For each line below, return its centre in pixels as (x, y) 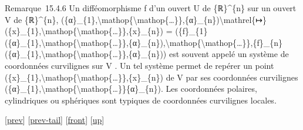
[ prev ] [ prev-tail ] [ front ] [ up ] (55, 120)
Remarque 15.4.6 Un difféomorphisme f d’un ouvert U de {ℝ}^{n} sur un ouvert (151, 8)
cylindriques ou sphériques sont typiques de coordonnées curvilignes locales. (141, 100)
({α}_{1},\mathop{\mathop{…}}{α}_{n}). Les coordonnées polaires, (131, 89)
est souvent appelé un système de (229, 54)
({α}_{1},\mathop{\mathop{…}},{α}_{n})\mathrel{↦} (164, 19)
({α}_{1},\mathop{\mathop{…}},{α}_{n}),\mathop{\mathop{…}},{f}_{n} (144, 42)
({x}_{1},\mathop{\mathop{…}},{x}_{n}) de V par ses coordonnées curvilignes (151, 77)
